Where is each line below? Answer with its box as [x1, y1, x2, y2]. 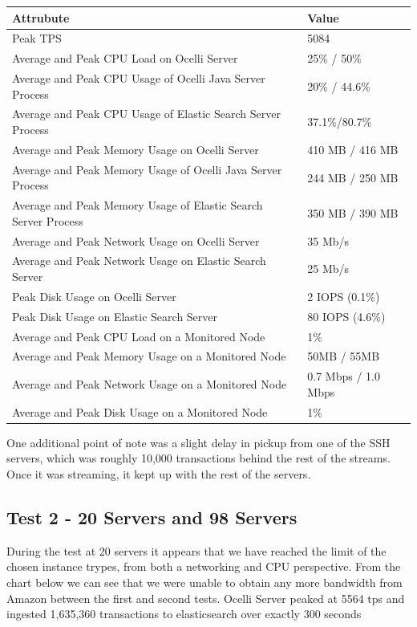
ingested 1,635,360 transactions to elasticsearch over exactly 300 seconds [6, 605, 362, 622]
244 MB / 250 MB [307, 169, 399, 185]
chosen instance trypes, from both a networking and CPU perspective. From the [6, 558, 401, 575]
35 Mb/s [307, 232, 350, 249]
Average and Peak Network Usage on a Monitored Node [12, 376, 287, 393]
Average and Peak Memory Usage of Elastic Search [12, 197, 263, 214]
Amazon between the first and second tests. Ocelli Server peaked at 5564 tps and [6, 589, 405, 606]
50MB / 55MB [307, 348, 380, 364]
